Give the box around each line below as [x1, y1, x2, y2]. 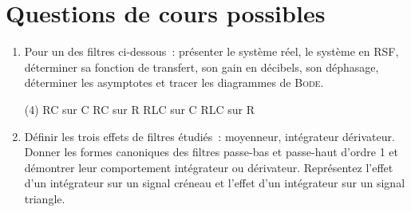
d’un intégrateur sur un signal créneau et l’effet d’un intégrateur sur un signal [24, 175, 405, 191]
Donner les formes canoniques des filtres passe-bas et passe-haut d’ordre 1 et [24, 143, 398, 160]
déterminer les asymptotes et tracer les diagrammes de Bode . [24, 74, 324, 91]
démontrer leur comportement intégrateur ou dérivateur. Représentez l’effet [24, 159, 393, 175]
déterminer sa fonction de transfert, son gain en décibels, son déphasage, [24, 58, 379, 75]
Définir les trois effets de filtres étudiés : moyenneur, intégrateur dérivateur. [24, 128, 395, 144]
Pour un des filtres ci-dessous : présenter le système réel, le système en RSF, [24, 43, 399, 60]
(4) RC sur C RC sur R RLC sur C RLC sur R [24, 100, 255, 117]
